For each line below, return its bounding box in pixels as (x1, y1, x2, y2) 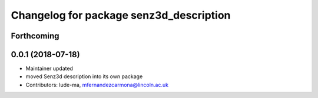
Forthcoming (11, 31, 59, 41)
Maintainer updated (25, 65, 74, 72)
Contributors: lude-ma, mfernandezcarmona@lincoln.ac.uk (25, 81, 169, 88)
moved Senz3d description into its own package (25, 73, 143, 80)
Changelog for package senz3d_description (11, 9, 231, 22)
